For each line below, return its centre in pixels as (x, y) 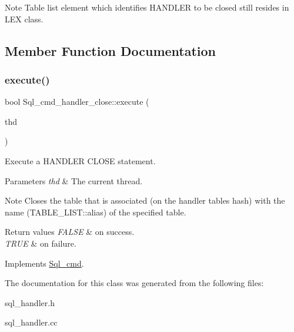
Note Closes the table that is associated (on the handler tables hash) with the (145, 200)
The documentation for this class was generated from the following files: (134, 283)
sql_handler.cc (31, 322)
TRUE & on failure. (41, 243)
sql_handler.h (30, 302)
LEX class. (24, 19)
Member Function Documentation (111, 50)
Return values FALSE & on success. (70, 232)
